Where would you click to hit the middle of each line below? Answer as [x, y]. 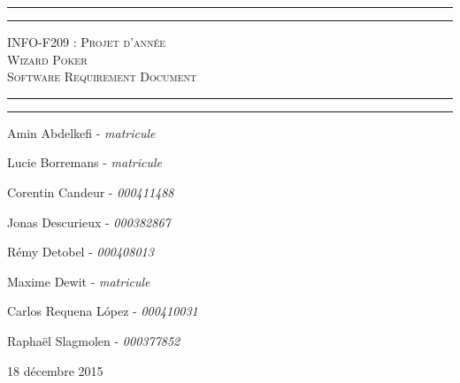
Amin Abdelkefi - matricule [81, 132]
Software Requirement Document [102, 77]
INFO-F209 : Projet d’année [87, 42]
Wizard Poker [47, 59]
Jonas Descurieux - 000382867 [89, 222]
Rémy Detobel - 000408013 [80, 252]
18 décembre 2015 [55, 370]
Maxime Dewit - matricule [79, 281]
